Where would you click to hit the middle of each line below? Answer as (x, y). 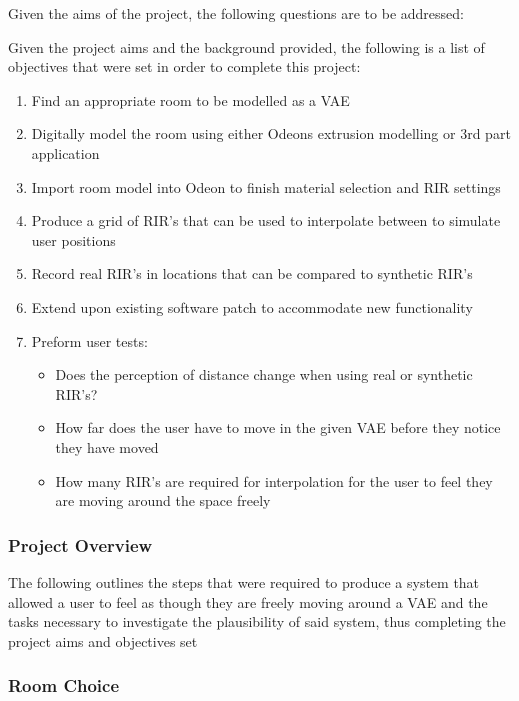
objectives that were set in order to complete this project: (184, 66)
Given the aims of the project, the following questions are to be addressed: (236, 13)
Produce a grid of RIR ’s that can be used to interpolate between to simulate (266, 220)
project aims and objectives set (103, 640)
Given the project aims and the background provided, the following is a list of (246, 46)
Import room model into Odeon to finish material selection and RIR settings (266, 186)
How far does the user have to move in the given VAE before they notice (278, 427)
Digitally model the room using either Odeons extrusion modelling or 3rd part (271, 133)
